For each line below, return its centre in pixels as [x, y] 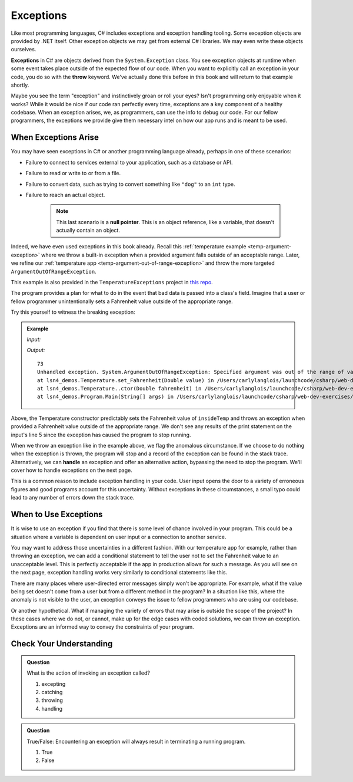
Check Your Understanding [62, 644]
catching [52, 692]
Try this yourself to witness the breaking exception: [73, 312]
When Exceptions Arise [55, 138]
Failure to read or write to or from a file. [73, 173]
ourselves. [24, 50]
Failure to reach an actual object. [65, 195]
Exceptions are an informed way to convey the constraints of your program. [102, 627]
